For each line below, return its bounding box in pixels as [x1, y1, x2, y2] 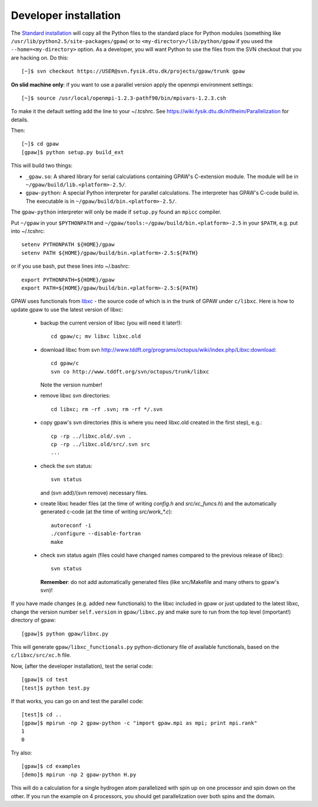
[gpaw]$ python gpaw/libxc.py [21, 630, 109, 637]
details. [11, 116, 29, 123]
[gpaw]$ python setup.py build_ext [21, 149, 124, 156]
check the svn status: [40, 462, 92, 469]
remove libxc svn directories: [40, 392, 111, 399]
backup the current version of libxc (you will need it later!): [40, 319, 183, 327]
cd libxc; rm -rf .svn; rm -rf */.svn [51, 406, 163, 412]
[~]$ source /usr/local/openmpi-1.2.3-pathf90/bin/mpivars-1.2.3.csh [21, 94, 227, 101]
